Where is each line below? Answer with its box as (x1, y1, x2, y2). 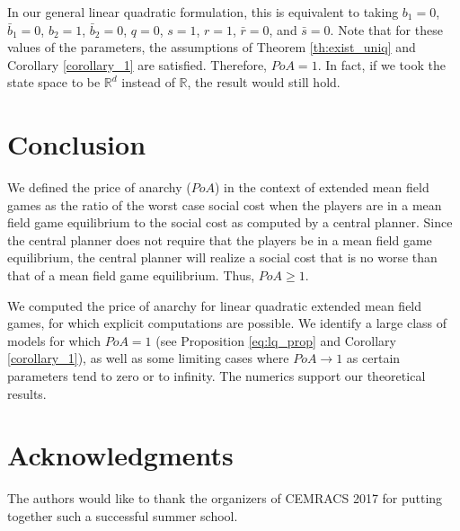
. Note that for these (330, 20, 443, 39)
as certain (346, 349, 401, 367)
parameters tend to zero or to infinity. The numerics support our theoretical (7, 367, 426, 385)
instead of (121, 73, 175, 92)
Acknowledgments (7, 437, 234, 473)
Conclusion (7, 126, 146, 163)
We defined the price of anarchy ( (7, 178, 191, 197)
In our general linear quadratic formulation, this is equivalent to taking (7, 3, 399, 21)
